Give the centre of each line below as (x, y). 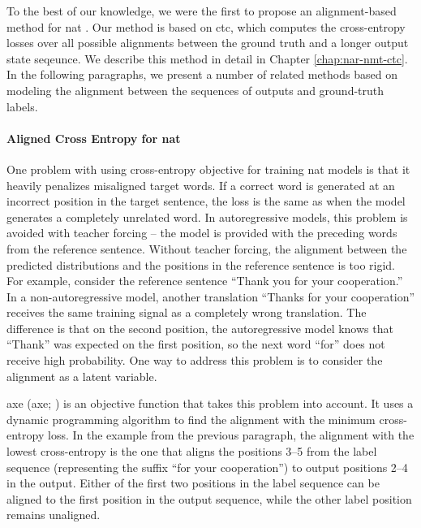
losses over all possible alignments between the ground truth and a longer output (208, 43)
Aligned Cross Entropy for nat (94, 138)
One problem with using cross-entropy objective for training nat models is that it (208, 169)
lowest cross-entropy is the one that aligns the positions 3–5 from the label (192, 451)
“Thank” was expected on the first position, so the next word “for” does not (196, 344)
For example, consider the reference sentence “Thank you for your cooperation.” (205, 281)
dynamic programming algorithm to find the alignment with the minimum (191, 419)
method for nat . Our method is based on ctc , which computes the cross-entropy (206, 26)
